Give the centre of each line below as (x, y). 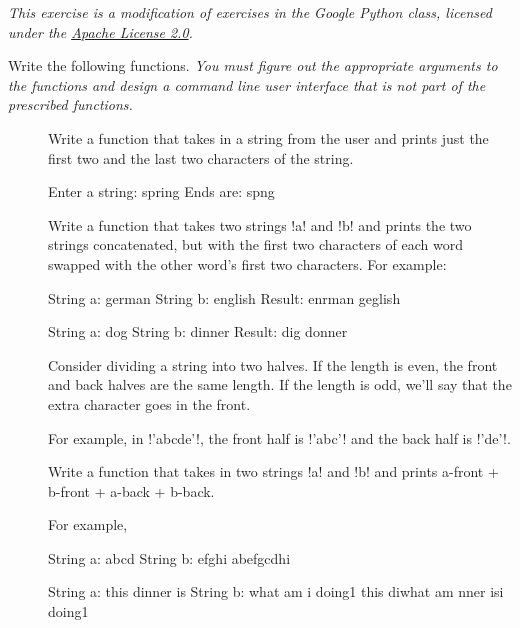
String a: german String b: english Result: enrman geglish (224, 297)
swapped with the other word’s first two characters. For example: (247, 263)
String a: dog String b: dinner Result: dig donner (198, 331)
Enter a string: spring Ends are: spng (161, 191)
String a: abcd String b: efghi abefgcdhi (169, 557)
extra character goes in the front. (149, 403)
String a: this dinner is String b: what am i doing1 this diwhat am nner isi (276, 591)
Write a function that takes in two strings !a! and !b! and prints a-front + (273, 471)
